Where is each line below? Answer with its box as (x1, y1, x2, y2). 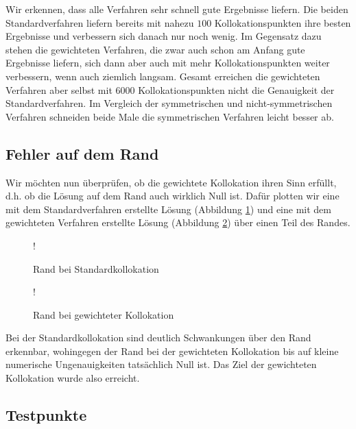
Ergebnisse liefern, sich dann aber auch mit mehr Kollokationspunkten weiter (5, 56, 330, 70)
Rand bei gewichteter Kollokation (33, 307, 174, 321)
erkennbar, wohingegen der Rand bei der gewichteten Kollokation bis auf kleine (5, 343, 339, 358)
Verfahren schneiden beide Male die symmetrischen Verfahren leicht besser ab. (5, 109, 334, 123)
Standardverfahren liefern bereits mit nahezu (5, 15, 194, 29)
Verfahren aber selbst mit (5, 82, 112, 97)
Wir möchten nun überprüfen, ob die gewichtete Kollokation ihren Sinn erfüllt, (5, 175, 337, 189)
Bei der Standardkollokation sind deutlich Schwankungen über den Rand (5, 330, 311, 345)
